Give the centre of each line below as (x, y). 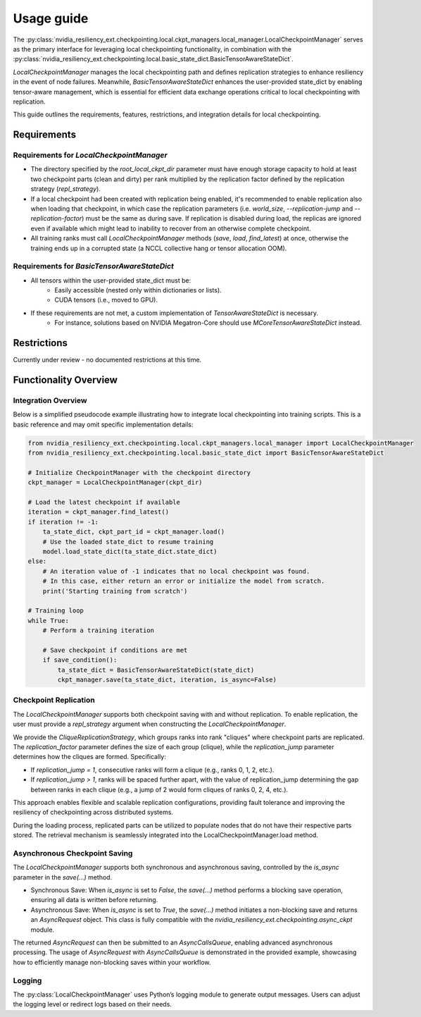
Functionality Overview (65, 380)
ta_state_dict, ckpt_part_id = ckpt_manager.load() (134, 532)
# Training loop (56, 611)
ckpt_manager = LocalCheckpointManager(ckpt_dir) (115, 482)
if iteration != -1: (63, 522)
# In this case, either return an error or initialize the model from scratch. (184, 581)
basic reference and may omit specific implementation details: (103, 424)
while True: (49, 621)
